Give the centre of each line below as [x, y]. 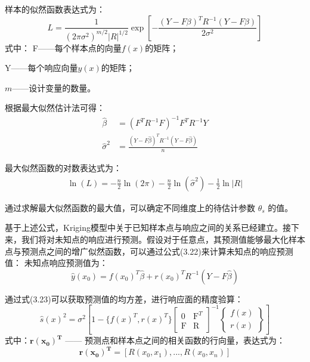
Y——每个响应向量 [41, 68]
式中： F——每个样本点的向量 [63, 47]
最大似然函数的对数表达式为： [63, 168]
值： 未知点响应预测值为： [56, 263]
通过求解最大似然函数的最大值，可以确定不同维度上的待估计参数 [130, 207]
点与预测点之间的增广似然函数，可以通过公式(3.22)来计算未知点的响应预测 [149, 251]
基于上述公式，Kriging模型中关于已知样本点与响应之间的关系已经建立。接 [148, 228]
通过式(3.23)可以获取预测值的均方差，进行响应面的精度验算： [124, 298]
